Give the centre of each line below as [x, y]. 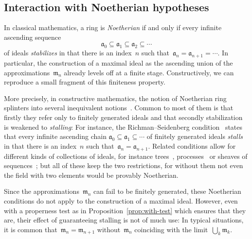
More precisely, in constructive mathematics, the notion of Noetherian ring [115, 98]
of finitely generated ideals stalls [195, 136]
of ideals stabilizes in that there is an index [68, 53]
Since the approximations [42, 191]
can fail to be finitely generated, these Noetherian [167, 191]
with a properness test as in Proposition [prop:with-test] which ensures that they [125, 210]
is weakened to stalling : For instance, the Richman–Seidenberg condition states [123, 127]
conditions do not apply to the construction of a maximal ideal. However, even [121, 200]
